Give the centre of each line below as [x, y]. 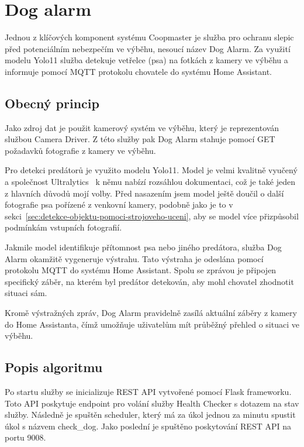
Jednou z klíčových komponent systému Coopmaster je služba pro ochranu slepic [149, 37]
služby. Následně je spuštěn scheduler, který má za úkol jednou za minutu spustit [150, 415]
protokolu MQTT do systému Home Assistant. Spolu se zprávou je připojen [141, 270]
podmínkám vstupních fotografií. [63, 227]
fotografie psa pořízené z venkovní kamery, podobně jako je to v [119, 204]
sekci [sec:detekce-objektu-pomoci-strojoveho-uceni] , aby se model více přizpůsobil [152, 216]
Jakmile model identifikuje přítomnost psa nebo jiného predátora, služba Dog [143, 247]
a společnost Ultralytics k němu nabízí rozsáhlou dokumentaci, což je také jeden [150, 182]
